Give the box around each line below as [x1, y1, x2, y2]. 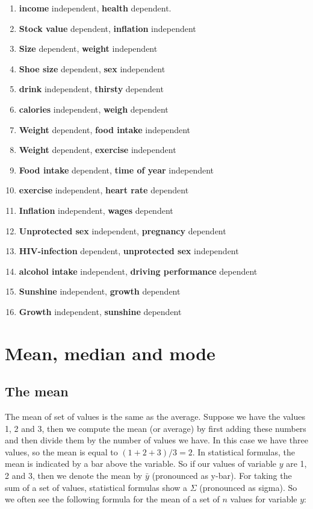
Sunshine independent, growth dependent [19, 285, 181, 298]
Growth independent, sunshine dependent [19, 305, 182, 317]
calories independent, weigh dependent [19, 102, 169, 115]
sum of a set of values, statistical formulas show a [5, 481, 188, 493]
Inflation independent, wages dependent [19, 204, 173, 216]
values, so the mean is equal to [5, 445, 118, 458]
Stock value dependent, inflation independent [19, 22, 196, 34]
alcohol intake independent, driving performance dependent [19, 264, 258, 277]
